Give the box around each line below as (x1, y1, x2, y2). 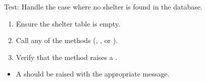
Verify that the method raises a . (16, 51, 118, 62)
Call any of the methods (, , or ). (16, 35, 118, 45)
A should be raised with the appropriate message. (16, 68, 170, 79)
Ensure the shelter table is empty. (16, 18, 121, 28)
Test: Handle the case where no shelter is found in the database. (4, 1, 202, 11)
